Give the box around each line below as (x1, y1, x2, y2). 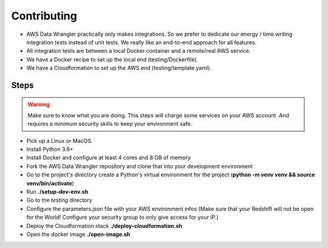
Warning (27, 100, 50, 108)
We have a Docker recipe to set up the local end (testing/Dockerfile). (26, 55, 199, 63)
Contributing (11, 9, 77, 22)
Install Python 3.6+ (26, 146, 74, 153)
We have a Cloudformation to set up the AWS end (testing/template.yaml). (26, 64, 212, 72)
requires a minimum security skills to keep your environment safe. (27, 120, 193, 128)
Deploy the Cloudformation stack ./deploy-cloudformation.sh (26, 222, 182, 229)
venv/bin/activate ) (26, 179, 74, 187)
